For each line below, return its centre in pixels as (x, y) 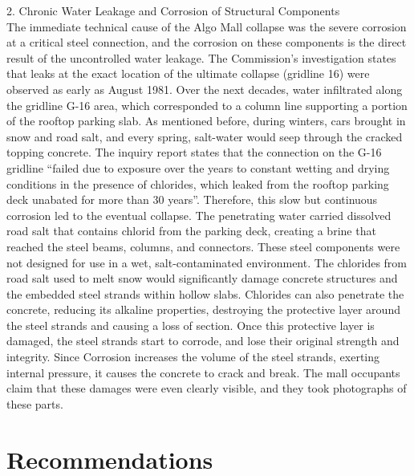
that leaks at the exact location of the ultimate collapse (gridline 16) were (188, 73)
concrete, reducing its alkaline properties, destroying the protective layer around (203, 309)
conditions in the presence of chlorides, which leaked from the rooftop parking (198, 183)
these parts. (35, 403)
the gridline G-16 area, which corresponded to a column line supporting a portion (207, 105)
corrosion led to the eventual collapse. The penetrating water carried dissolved (199, 215)
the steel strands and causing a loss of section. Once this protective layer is (191, 325)
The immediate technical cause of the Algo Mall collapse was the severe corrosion (207, 26)
